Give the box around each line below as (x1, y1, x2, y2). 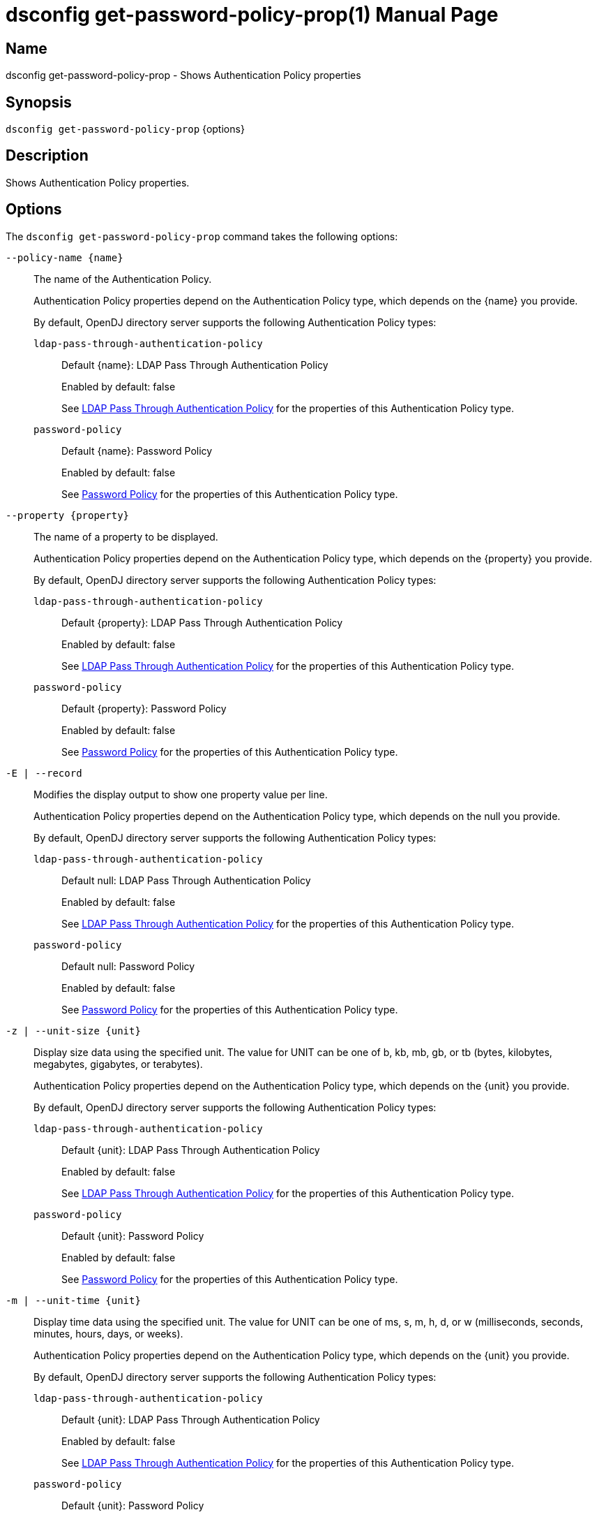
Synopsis (6, 93, 72, 111)
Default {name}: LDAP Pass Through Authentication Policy (61, 358, 328, 371)
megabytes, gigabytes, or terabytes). (33, 1057, 203, 1070)
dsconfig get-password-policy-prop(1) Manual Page (6, 3, 499, 27)
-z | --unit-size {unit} (6, 1025, 141, 1036)
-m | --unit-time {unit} (6, 1294, 141, 1306)
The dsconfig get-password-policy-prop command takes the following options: (6, 230, 398, 242)
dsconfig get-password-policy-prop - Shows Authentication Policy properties (6, 69, 361, 82)
